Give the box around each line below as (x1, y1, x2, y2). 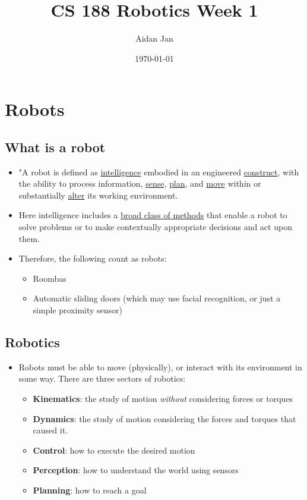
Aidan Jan (135, 32, 173, 45)
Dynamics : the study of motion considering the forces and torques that (33, 412, 296, 424)
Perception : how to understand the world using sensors (33, 464, 239, 476)
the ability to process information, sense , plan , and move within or (18, 177, 261, 190)
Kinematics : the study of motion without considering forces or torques (33, 392, 293, 405)
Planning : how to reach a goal (33, 484, 147, 496)
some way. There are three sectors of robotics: (18, 372, 186, 385)
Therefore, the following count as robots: (18, 252, 167, 265)
